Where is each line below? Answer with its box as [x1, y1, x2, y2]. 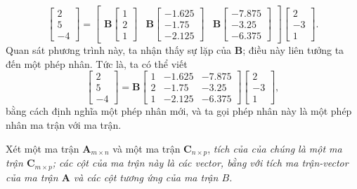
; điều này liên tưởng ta [242, 43, 344, 57]
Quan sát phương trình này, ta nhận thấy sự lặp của [6, 43, 232, 57]
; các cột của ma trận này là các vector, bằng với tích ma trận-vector [52, 155, 349, 170]
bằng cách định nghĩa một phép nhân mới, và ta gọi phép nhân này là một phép [6, 104, 352, 118]
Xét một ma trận [6, 141, 79, 155]
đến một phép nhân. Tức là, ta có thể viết [6, 56, 188, 71]
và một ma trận [112, 141, 181, 155]
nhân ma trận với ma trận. [6, 118, 122, 132]
